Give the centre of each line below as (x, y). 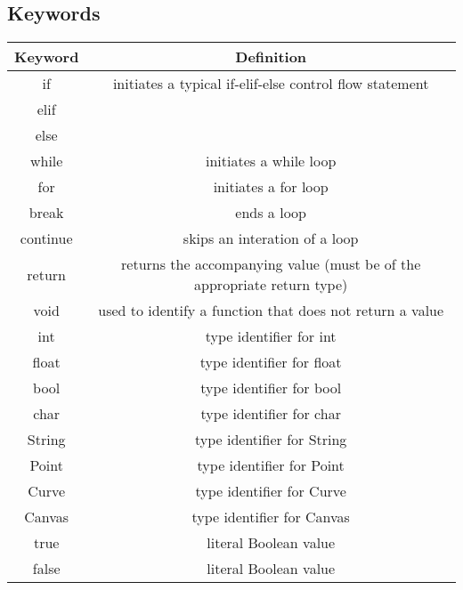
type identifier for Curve (271, 491)
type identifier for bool (271, 388)
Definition (271, 57)
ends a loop (271, 213)
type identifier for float (271, 362)
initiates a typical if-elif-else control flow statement (271, 84)
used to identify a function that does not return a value (271, 311)
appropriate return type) (271, 285)
